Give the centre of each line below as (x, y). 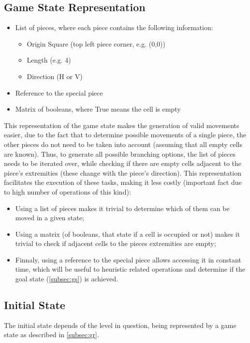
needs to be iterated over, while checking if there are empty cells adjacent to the (123, 163)
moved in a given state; (50, 218)
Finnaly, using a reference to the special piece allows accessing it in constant (128, 259)
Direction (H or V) (55, 76)
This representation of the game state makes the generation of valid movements (122, 125)
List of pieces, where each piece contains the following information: (114, 27)
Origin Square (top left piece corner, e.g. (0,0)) (96, 43)
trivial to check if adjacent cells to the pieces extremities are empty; (116, 243)
